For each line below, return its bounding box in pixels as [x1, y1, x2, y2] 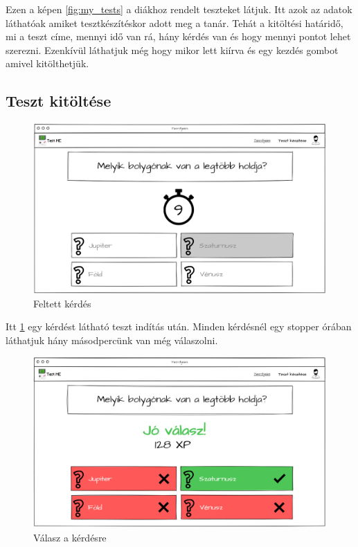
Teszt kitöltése [6, 90, 111, 111]
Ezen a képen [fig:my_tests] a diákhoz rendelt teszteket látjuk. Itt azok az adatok [6, 2, 352, 16]
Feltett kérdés [33, 296, 91, 310]
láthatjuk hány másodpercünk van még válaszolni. [6, 332, 218, 347]
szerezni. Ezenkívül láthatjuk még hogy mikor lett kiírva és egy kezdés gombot [6, 42, 339, 57]
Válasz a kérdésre [33, 530, 107, 544]
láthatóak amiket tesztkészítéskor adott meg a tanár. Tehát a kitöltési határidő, [6, 15, 343, 30]
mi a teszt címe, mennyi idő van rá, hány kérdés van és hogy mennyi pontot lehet [6, 29, 351, 44]
